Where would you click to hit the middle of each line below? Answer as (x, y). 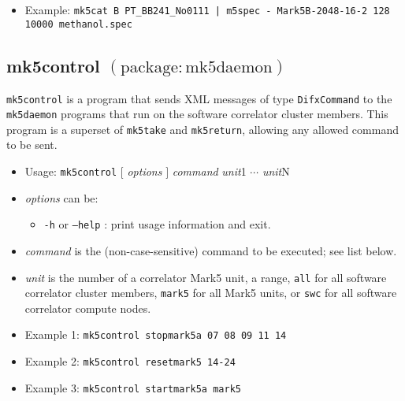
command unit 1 (209, 171)
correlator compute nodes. (88, 308)
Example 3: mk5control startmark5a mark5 (133, 387)
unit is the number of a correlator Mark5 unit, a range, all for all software (206, 277)
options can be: (61, 197)
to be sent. (32, 145)
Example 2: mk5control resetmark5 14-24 (130, 361)
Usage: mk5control (71, 171)
